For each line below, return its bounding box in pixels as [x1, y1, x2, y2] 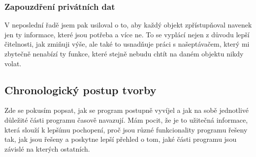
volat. [4, 58, 22, 68]
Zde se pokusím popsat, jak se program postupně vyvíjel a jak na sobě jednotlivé [4, 105, 249, 115]
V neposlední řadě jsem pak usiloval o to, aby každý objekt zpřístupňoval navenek [4, 20, 252, 30]
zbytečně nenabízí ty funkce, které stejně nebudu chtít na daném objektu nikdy [4, 49, 244, 58]
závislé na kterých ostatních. [4, 143, 90, 154]
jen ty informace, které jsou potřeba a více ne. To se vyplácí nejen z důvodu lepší [4, 29, 250, 39]
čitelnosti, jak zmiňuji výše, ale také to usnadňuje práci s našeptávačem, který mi [4, 39, 250, 49]
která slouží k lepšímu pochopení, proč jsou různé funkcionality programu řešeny [4, 124, 248, 134]
